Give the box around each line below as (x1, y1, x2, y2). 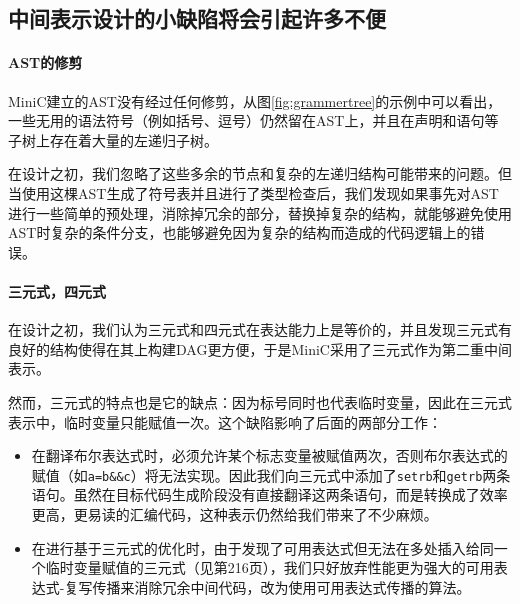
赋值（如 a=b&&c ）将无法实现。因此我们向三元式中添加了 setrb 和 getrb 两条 (31, 464, 511, 485)
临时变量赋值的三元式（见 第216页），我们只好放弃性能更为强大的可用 (45, 557, 494, 578)
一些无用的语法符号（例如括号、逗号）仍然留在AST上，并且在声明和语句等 (8, 110, 499, 131)
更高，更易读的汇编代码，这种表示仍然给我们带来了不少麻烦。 (31, 503, 438, 524)
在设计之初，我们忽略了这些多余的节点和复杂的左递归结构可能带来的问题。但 (8, 163, 512, 184)
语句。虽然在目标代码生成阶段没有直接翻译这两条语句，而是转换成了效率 (31, 484, 508, 505)
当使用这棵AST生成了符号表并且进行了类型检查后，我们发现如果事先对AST (8, 182, 499, 203)
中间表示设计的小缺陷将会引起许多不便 (8, 3, 386, 34)
